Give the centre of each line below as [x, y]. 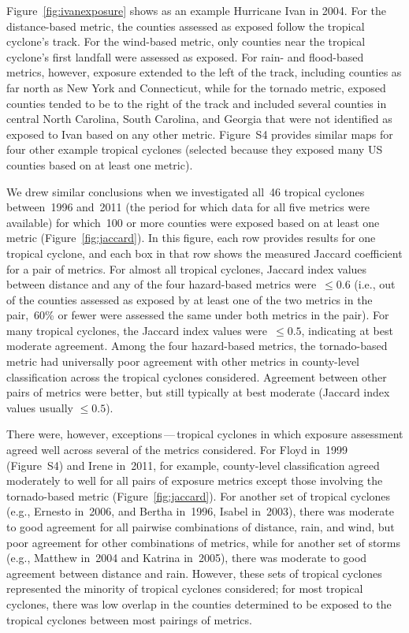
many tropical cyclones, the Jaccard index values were [137, 330]
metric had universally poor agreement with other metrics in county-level [183, 361]
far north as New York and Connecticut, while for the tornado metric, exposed [196, 87]
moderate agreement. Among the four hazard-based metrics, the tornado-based [197, 346]
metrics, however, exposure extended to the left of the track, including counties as [204, 72]
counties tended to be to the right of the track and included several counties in [197, 103]
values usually [40, 407]
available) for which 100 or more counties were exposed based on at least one [193, 222]
